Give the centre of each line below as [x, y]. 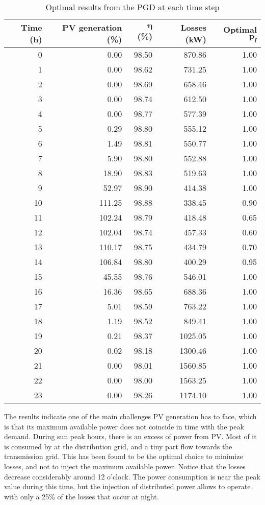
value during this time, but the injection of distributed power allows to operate [127, 486]
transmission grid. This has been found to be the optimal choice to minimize [124, 456]
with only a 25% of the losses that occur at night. [82, 496]
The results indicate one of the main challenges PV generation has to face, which [130, 416]
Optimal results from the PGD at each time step [132, 7]
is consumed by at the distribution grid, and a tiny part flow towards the [118, 446]
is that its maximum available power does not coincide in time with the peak [124, 426]
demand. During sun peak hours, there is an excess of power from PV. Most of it [130, 436]
